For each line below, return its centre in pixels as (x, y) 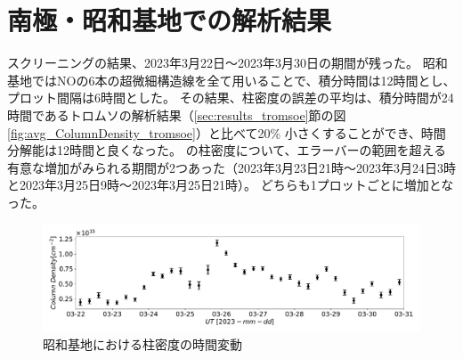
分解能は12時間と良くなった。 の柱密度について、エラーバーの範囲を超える (227, 150)
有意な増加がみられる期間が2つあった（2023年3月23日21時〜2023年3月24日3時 (231, 167)
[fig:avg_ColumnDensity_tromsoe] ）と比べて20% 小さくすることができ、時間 (227, 132)
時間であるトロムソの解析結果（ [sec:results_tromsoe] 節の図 (177, 114)
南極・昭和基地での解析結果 (170, 20)
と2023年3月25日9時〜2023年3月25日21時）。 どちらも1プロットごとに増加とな (231, 185)
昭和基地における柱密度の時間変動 (142, 344)
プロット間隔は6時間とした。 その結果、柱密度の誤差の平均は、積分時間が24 (231, 98)
